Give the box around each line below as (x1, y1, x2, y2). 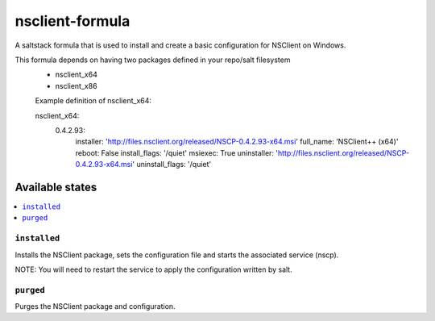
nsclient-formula (14, 12, 130, 30)
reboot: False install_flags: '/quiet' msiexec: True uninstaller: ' (75, 148, 278, 157)
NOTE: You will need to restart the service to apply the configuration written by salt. (14, 265, 293, 274)
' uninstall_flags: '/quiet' (132, 160, 212, 169)
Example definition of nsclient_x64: (35, 96, 152, 106)
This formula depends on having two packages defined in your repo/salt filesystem (14, 55, 291, 65)
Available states (14, 180, 97, 194)
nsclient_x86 (55, 81, 97, 90)
